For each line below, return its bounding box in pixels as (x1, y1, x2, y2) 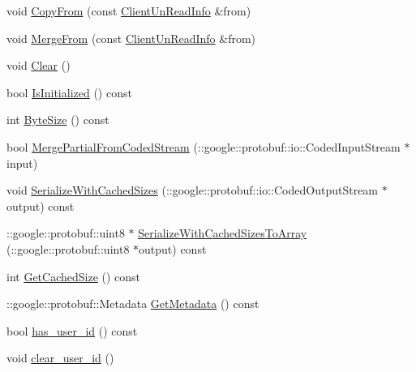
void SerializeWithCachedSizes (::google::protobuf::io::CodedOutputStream (6, 182, 379, 199)
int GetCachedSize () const (6, 267, 141, 284)
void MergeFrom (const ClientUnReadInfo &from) (6, 29, 256, 46)
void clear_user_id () (6, 349, 114, 366)
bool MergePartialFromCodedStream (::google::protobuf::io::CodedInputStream (6, 138, 401, 155)
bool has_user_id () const (6, 322, 138, 339)
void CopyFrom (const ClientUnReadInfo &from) (6, 2, 251, 19)
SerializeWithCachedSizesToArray (138, 224, 307, 242)
